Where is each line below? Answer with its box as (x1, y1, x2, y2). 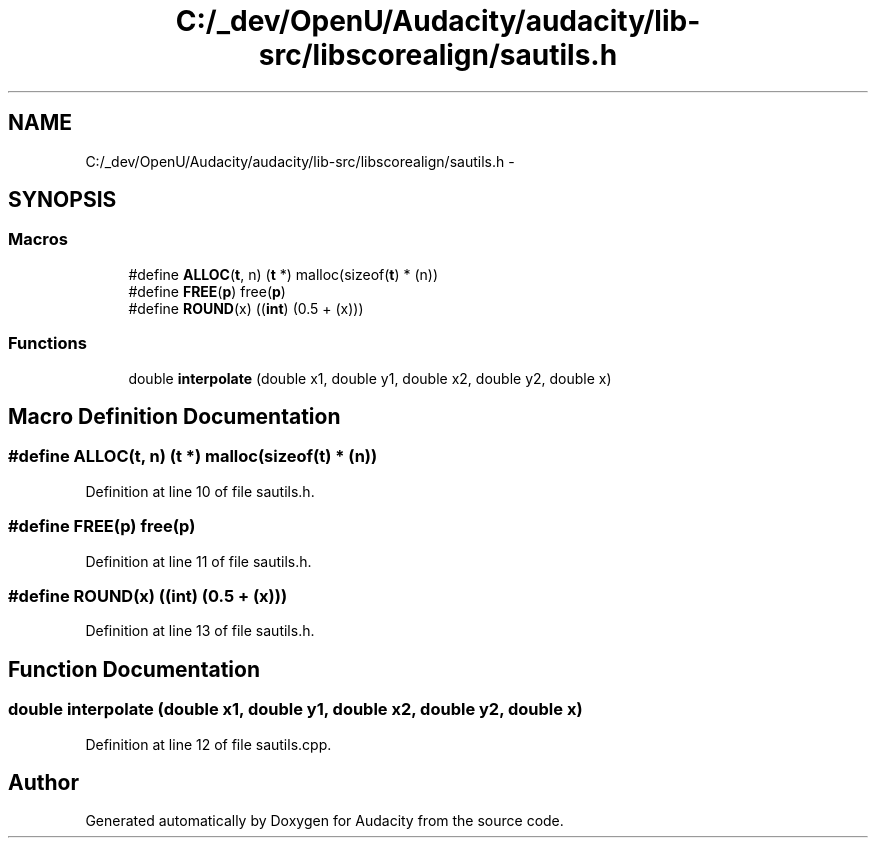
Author (8, 769, 79, 795)
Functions (8, 333, 87, 354)
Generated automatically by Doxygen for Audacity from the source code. (85, 812, 564, 830)
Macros (8, 229, 68, 250)
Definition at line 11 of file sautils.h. (85, 552, 312, 570)
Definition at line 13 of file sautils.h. (85, 622, 315, 640)
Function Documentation (8, 656, 260, 682)
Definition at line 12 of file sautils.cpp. (85, 735, 332, 753)
